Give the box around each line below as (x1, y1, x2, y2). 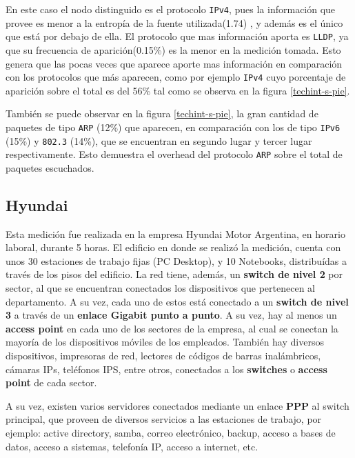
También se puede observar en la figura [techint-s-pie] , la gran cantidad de (6, 106, 318, 121)
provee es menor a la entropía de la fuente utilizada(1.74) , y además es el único (6, 15, 343, 30)
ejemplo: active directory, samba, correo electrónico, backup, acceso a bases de (6, 426, 336, 440)
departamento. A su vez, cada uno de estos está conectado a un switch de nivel (6, 294, 349, 308)
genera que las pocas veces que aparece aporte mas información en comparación (6, 56, 343, 70)
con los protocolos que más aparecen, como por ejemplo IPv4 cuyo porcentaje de (6, 70, 346, 84)
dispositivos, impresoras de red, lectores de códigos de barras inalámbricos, (6, 348, 321, 363)
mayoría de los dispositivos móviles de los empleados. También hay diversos (6, 335, 324, 349)
